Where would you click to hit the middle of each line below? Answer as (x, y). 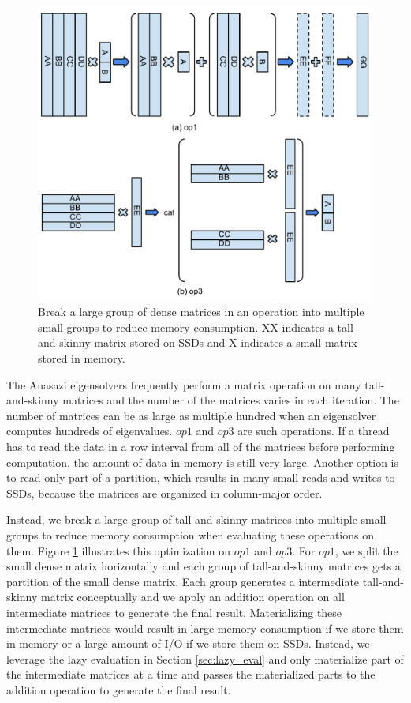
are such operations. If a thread (314, 431)
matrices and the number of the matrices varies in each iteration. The (231, 400)
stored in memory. (82, 358)
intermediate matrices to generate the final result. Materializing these (174, 612)
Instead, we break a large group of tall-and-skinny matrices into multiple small (196, 519)
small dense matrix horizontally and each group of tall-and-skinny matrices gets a (204, 566)
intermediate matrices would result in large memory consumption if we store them (205, 628)
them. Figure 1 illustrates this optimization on (119, 550)
